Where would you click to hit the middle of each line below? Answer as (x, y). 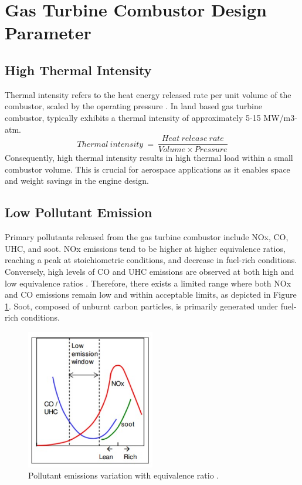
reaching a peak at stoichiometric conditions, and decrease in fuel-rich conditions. (151, 260)
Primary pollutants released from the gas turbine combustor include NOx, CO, (147, 237)
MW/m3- (280, 117)
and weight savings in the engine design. (77, 181)
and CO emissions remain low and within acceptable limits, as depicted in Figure (151, 294)
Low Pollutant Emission (79, 212)
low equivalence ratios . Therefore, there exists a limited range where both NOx (148, 283)
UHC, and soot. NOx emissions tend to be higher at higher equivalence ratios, (145, 248)
